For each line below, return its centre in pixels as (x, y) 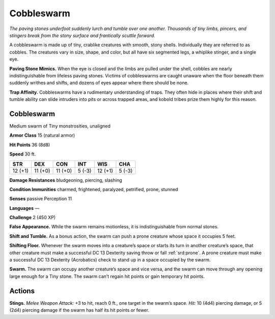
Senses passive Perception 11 (41, 199)
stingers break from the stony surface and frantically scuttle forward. (82, 35)
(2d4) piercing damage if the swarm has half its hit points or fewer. (79, 310)
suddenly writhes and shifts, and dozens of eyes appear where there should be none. (99, 83)
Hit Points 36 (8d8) (30, 145)
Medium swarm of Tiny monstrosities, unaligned (60, 126)
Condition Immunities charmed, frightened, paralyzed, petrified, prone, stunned (94, 189)
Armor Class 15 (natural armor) (42, 136)
